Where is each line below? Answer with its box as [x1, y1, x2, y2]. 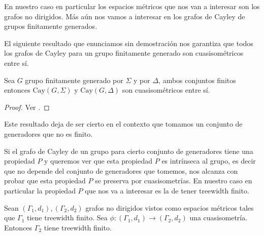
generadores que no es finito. [4, 128, 93, 139]
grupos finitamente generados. [4, 21, 97, 31]
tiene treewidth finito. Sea [27, 212, 108, 223]
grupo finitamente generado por [25, 74, 123, 85]
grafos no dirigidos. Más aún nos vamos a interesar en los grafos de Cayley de [4, 11, 245, 21]
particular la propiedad [4, 185, 76, 195]
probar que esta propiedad [4, 175, 86, 186]
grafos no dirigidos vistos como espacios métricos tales [85, 202, 254, 213]
